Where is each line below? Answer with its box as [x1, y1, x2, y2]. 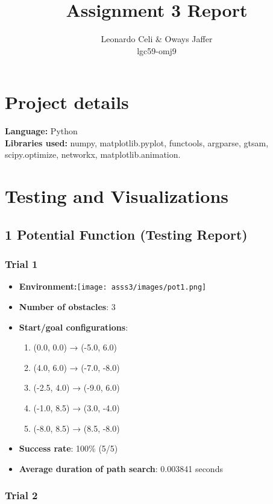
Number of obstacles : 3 [19, 300, 116, 313]
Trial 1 [5, 257, 38, 272]
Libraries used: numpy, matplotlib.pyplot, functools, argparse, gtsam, [5, 136, 269, 149]
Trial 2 [5, 488, 38, 503]
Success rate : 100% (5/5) [19, 442, 118, 455]
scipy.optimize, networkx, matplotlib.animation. [5, 148, 181, 161]
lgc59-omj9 [137, 44, 177, 57]
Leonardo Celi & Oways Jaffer [101, 33, 213, 45]
